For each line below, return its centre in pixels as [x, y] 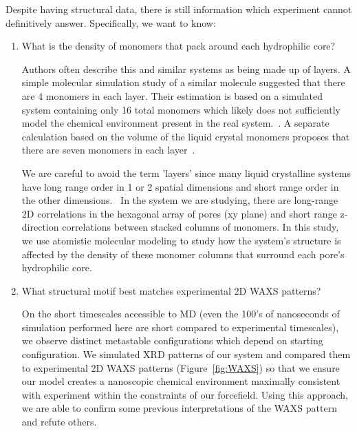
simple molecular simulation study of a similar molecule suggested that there [183, 82]
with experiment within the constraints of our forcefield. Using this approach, [185, 394]
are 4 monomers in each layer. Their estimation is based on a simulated [172, 95]
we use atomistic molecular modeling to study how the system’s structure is [181, 240]
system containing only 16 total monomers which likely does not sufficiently [181, 109]
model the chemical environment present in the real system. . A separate [175, 123]
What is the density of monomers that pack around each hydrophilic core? [178, 46]
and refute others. [59, 422]
